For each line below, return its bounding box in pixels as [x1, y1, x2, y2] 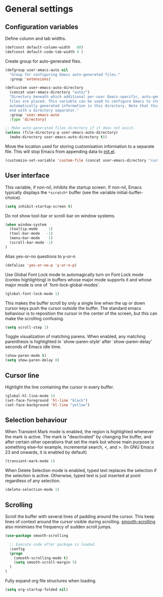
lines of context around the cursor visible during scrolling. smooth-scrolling [5, 519, 156, 524]
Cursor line [5, 371, 40, 379]
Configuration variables [5, 23, 79, 31]
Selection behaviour [5, 416, 67, 424]
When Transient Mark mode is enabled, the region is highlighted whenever [5, 429, 154, 435]
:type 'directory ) [9, 117, 47, 122]
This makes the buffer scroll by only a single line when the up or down [5, 300, 146, 306]
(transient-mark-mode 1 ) [5, 459, 55, 464]
